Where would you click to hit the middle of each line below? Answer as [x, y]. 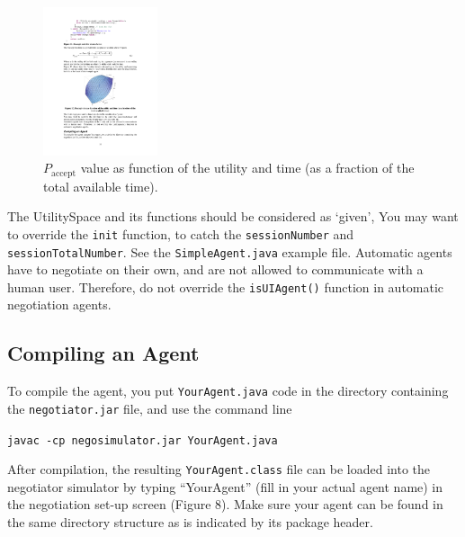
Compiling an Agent [103, 353]
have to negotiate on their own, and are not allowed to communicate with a [215, 269]
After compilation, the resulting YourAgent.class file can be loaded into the [219, 469]
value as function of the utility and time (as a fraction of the [247, 168]
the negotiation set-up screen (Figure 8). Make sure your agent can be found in [225, 504]
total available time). [101, 186]
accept [64, 173]
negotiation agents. [59, 304]
